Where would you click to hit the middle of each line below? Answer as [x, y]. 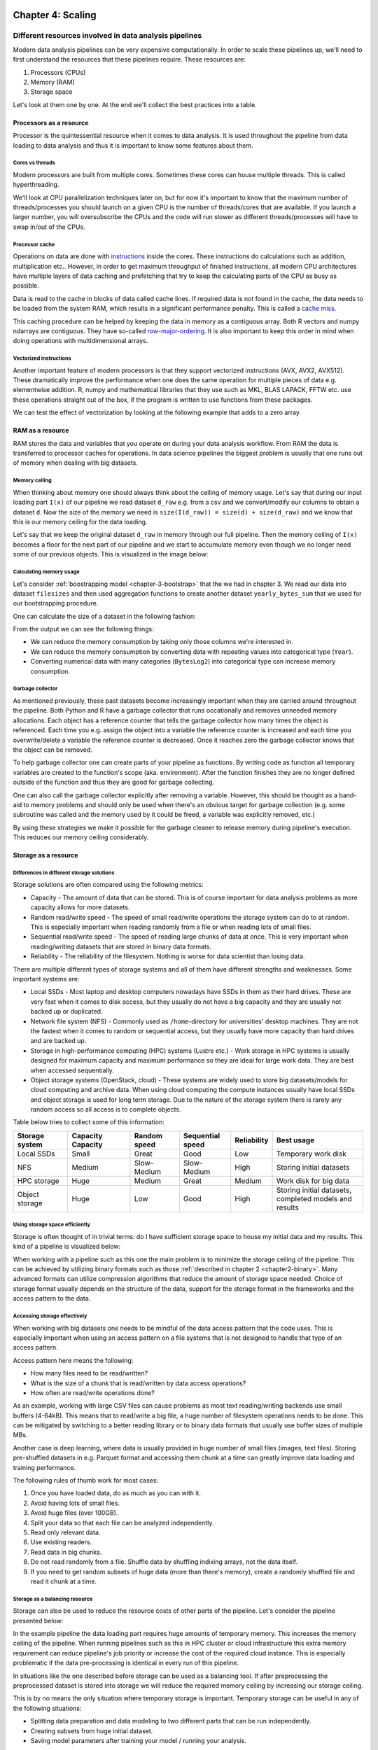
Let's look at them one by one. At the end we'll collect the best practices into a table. [135, 104]
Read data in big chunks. [66, 1552]
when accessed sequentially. [72, 1070]
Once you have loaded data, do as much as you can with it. [115, 1493]
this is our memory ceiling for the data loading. [80, 521]
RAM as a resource [41, 430]
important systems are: [46, 979]
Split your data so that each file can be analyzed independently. [122, 1522]
